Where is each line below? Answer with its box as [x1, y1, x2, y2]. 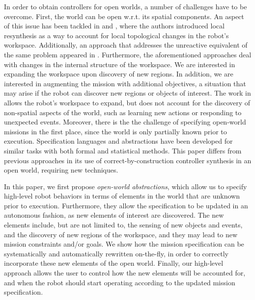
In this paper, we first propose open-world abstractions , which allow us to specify [4, 181, 247, 191]
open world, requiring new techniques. [4, 165, 118, 175]
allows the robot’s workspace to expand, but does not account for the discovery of [4, 97, 251, 107]
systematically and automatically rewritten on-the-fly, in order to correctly [4, 248, 228, 258]
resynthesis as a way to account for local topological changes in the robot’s [4, 30, 229, 40]
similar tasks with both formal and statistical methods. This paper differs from [4, 145, 242, 155]
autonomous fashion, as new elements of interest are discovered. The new [4, 210, 224, 220]
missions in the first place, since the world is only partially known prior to [4, 126, 227, 136]
